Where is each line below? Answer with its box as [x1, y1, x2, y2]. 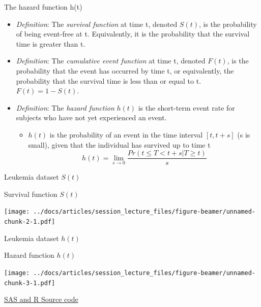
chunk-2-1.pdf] [4, 218, 55, 226]
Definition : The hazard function [16, 102, 114, 113]
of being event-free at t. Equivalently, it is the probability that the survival [16, 28, 250, 39]
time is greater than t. [16, 38, 85, 49]
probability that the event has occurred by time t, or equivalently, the [16, 65, 234, 76]
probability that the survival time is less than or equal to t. [16, 75, 201, 86]
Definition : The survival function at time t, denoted [16, 18, 178, 29]
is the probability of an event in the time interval [49, 129, 203, 140]
